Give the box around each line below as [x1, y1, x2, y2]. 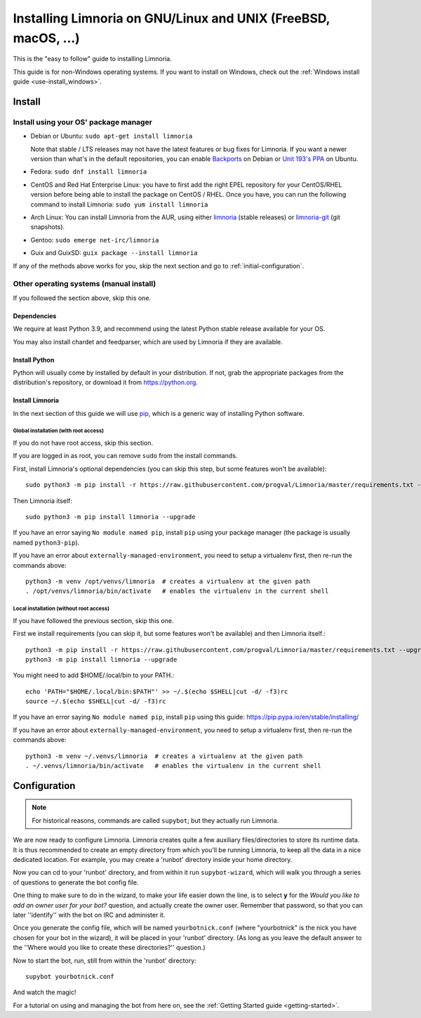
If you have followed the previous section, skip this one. [13, 616, 174, 625]
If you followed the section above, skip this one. [13, 294, 151, 302]
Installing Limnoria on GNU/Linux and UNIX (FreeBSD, [13, 11, 330, 26]
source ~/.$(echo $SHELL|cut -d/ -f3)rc [25, 698, 166, 705]
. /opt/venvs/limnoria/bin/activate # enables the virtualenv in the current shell [25, 587, 329, 595]
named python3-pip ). [13, 538, 80, 547]
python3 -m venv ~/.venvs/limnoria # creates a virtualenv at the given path [25, 752, 303, 760]
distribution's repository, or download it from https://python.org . [13, 378, 198, 386]
